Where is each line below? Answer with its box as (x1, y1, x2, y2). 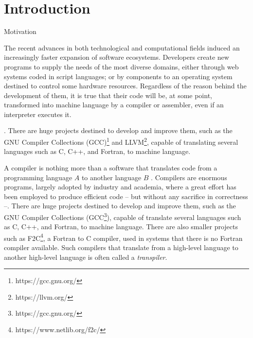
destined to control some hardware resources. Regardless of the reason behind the (4, 81, 247, 91)
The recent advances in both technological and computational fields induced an (4, 42, 240, 52)
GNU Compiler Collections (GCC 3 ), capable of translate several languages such (4, 210, 241, 222)
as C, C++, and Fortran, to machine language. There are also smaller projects (4, 221, 238, 232)
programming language (4, 172, 72, 182)
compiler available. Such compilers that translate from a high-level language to (4, 242, 238, 252)
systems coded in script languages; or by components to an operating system (4, 71, 233, 81)
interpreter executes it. (4, 109, 72, 119)
